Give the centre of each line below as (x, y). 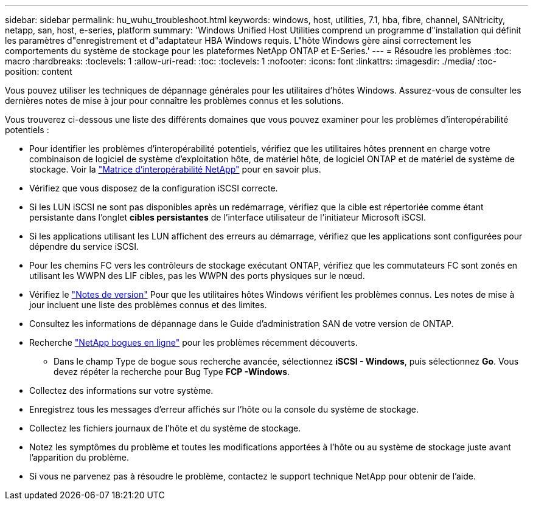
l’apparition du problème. (79, 457)
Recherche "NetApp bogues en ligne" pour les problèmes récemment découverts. (193, 342)
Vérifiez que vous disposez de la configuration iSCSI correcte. (154, 188)
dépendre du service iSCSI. (84, 246)
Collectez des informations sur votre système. (121, 390)
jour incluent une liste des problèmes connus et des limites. (148, 305)
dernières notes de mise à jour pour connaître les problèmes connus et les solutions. (174, 101)
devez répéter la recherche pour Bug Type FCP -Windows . (172, 372)
